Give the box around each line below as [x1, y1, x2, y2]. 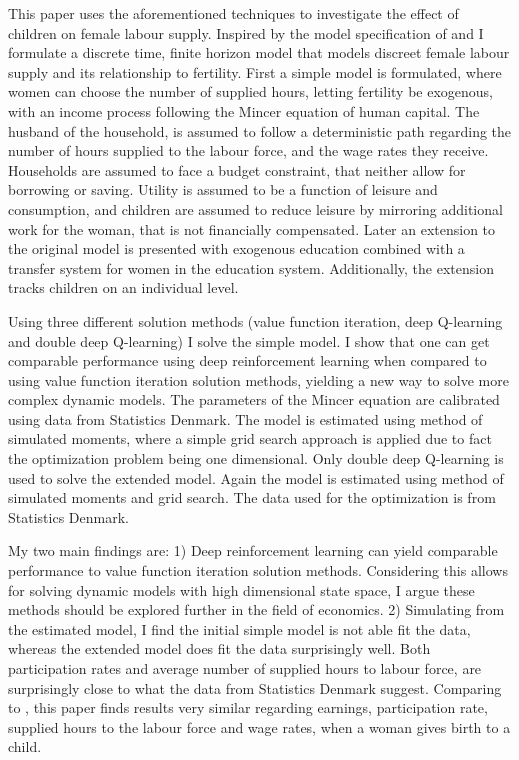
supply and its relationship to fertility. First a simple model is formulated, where [8, 61, 502, 82]
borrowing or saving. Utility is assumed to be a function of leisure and [8, 179, 438, 200]
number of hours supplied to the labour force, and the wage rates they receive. [8, 140, 489, 161]
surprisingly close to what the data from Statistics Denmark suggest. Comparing [8, 677, 502, 698]
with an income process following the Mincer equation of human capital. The [8, 100, 480, 121]
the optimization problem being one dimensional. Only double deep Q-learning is [8, 448, 504, 469]
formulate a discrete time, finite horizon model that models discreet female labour [8, 42, 510, 63]
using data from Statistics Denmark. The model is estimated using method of [8, 408, 483, 429]
